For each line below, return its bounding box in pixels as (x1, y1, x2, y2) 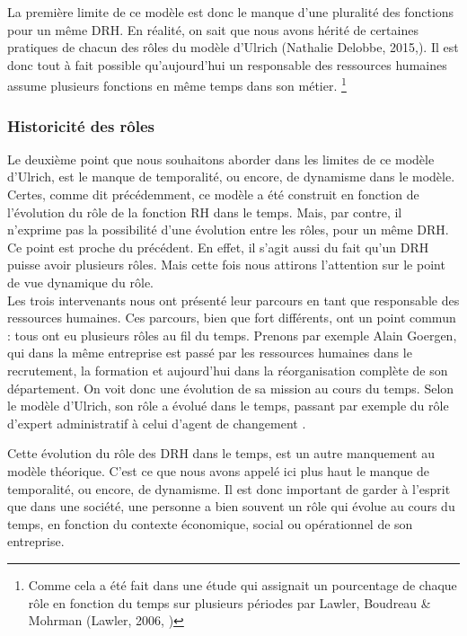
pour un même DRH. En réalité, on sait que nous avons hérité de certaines (7, 20, 419, 39)
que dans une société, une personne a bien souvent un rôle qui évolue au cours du (7, 497, 455, 516)
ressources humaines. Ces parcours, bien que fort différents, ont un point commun (7, 308, 456, 327)
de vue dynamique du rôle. (7, 273, 154, 291)
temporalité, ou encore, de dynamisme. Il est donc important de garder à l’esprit (7, 479, 451, 498)
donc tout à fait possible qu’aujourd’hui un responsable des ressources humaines (7, 55, 447, 74)
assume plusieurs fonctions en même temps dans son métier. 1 (7, 74, 347, 95)
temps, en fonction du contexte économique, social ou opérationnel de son (7, 514, 413, 533)
